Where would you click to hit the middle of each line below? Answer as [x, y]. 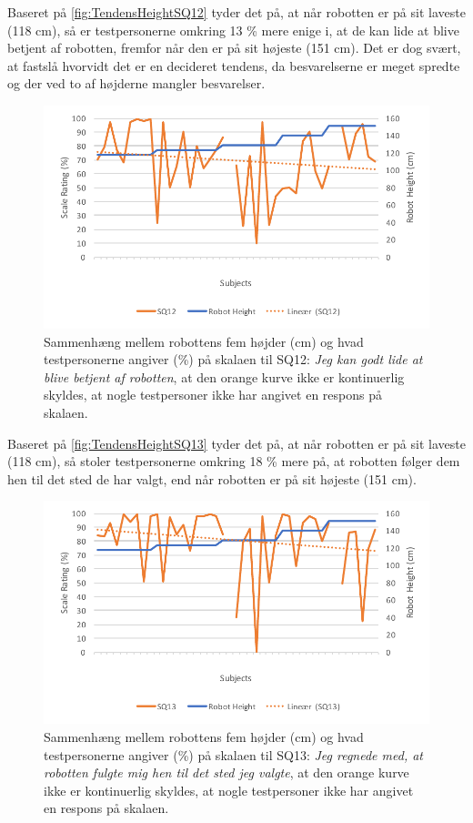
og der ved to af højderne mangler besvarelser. [136, 83]
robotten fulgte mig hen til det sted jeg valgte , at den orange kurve [226, 772]
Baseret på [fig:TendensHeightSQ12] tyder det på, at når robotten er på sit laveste [236, 12]
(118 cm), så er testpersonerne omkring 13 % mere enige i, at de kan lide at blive [233, 30]
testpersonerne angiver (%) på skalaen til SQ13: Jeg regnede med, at [234, 754]
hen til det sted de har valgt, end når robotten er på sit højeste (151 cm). [212, 478]
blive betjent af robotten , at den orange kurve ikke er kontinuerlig [224, 376]
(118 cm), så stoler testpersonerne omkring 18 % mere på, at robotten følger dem [234, 461]
